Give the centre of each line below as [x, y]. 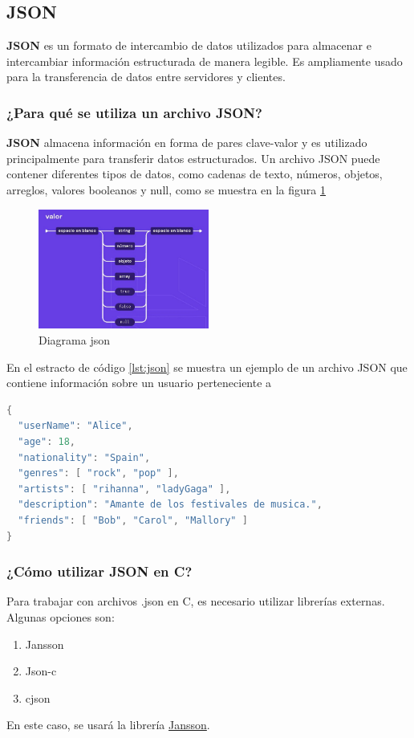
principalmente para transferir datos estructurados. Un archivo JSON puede [193, 158]
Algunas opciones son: [61, 617]
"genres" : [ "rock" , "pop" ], [98, 473]
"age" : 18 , [47, 442]
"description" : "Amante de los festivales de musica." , [170, 505]
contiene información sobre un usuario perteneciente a [139, 383]
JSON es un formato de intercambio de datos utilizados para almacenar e [189, 45]
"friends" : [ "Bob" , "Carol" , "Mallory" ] [133, 520]
